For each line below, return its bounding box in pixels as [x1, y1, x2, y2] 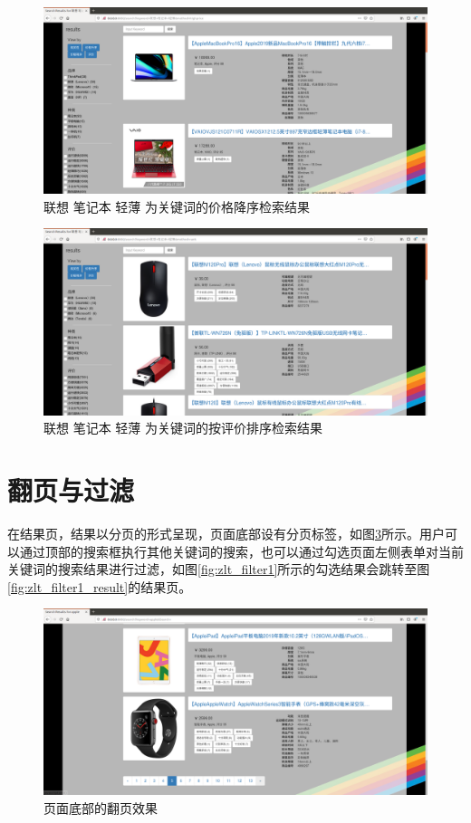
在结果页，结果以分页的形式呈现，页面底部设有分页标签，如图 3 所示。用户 [7, 523, 445, 542]
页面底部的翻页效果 [43, 799, 158, 818]
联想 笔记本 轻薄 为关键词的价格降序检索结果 [43, 196, 310, 215]
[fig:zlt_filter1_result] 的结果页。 [7, 577, 192, 596]
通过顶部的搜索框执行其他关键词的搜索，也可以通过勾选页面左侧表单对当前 [19, 541, 464, 560]
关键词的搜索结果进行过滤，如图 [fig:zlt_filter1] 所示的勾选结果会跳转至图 [7, 560, 430, 579]
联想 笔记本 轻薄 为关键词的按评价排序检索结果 [43, 418, 322, 437]
